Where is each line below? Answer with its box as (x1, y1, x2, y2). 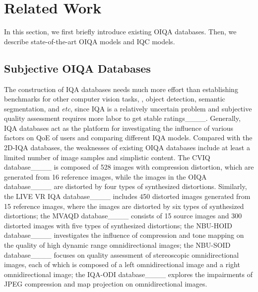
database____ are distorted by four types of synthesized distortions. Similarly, (4, 181, 247, 192)
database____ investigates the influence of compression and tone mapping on (4, 230, 244, 240)
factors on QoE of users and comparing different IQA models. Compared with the (4, 132, 253, 143)
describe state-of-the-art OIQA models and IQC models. (4, 36, 175, 46)
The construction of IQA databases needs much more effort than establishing (4, 84, 238, 94)
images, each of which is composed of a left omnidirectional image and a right (4, 259, 240, 270)
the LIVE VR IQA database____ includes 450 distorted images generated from (4, 191, 251, 201)
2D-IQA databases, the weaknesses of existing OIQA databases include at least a (4, 142, 250, 153)
